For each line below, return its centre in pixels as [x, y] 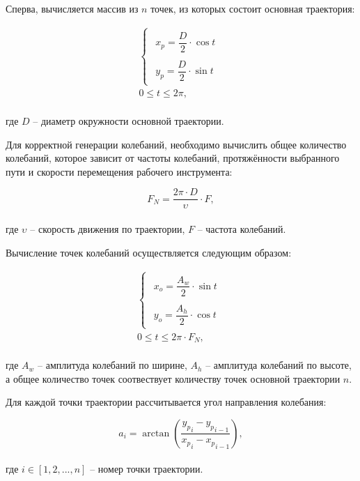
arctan [156, 433]
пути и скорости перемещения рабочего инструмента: [119, 171]
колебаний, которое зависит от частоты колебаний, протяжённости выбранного [173, 158]
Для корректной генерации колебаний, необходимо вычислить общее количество [176, 144]
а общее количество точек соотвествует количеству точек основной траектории [173, 378]
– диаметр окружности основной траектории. [128, 120]
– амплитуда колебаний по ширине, [112, 365]
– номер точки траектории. [147, 469]
